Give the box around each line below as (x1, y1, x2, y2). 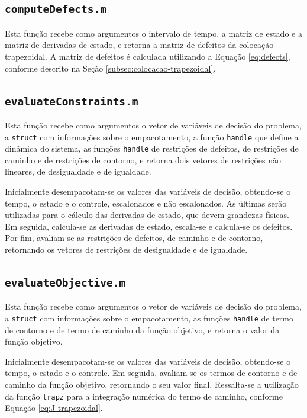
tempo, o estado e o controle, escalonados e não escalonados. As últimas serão (5, 197, 287, 209)
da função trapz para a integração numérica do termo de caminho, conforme (5, 390, 283, 402)
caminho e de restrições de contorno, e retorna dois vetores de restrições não (5, 153, 281, 166)
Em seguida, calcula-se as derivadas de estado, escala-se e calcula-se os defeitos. (5, 220, 293, 232)
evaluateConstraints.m (5, 95, 138, 108)
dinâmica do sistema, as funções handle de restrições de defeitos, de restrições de (5, 142, 299, 155)
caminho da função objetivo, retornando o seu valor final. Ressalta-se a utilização (5, 378, 299, 390)
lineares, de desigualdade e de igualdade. (5, 165, 151, 178)
